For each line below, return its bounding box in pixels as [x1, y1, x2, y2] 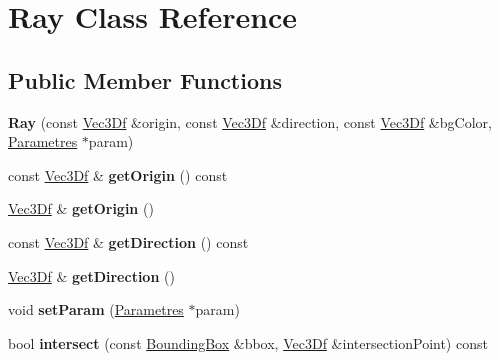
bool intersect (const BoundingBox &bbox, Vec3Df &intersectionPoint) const [8, 332, 488, 353]
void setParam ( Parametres [8, 299, 184, 320]
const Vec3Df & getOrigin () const [8, 164, 228, 185]
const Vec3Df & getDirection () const [8, 231, 249, 252]
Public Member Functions [8, 64, 282, 95]
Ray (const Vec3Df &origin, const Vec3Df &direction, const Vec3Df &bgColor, [8, 111, 492, 132]
